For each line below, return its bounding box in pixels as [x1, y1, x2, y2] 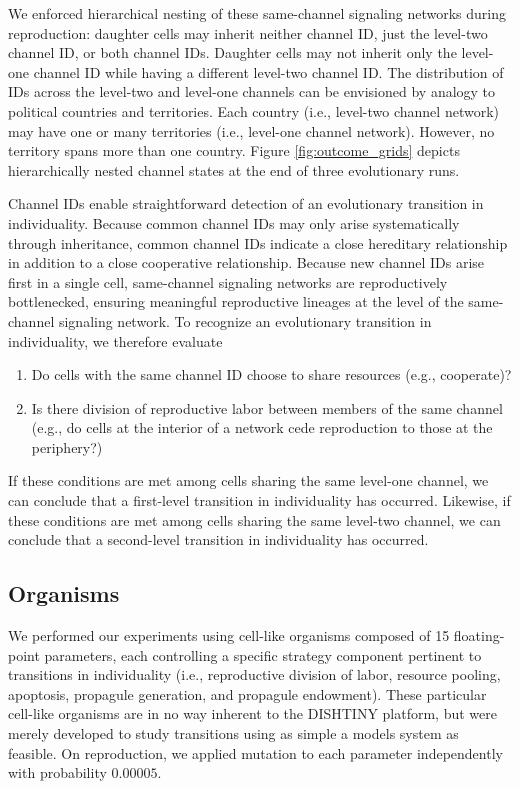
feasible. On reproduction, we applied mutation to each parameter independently [8, 742, 503, 763]
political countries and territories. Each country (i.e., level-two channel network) [8, 100, 499, 121]
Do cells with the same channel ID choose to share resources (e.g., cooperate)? [31, 364, 512, 385]
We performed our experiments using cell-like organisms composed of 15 [8, 625, 450, 646]
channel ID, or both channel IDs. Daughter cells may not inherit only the [8, 42, 457, 63]
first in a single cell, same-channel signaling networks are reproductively [8, 271, 448, 292]
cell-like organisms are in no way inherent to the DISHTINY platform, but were [8, 703, 497, 724]
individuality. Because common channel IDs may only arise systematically [8, 212, 460, 233]
